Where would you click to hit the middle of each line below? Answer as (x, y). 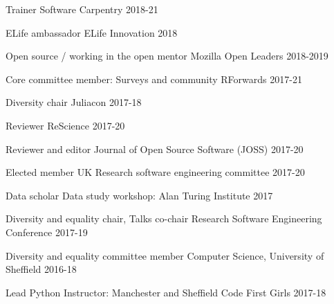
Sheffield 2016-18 (41, 269)
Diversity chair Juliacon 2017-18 (74, 102)
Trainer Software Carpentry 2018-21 (82, 9)
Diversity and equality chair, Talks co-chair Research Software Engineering (164, 218)
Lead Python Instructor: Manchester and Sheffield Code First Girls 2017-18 (166, 292)
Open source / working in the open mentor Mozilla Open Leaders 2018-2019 (167, 56)
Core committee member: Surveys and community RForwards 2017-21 (154, 79)
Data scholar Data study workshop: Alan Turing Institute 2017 (139, 195)
